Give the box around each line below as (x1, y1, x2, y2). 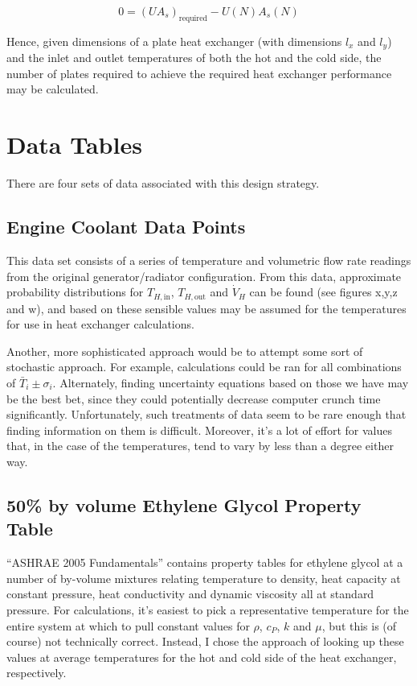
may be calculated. (6, 81, 99, 97)
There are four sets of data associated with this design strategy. (6, 175, 320, 192)
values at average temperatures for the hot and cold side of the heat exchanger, (6, 648, 397, 665)
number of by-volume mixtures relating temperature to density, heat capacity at (6, 569, 401, 586)
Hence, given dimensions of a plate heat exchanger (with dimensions (6, 32, 342, 49)
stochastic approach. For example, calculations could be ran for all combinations (6, 358, 402, 375)
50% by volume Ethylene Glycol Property (6, 492, 362, 517)
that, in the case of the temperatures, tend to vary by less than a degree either (6, 437, 394, 454)
